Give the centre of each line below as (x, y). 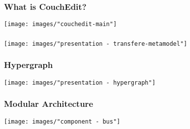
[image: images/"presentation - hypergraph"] (80, 82)
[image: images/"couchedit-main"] (61, 24)
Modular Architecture (48, 104)
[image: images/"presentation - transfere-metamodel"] (96, 44)
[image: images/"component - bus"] (62, 121)
